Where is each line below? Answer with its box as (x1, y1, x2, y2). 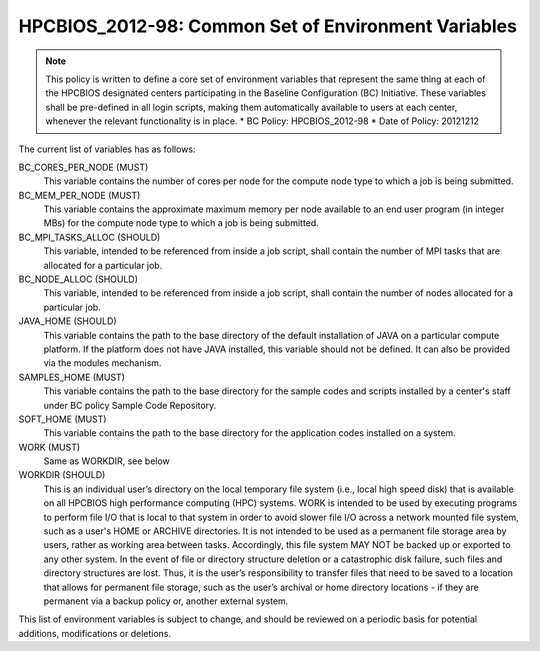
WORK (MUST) (18, 441, 81, 453)
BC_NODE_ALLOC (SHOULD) (18, 273, 139, 285)
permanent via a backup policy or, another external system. (43, 595, 289, 607)
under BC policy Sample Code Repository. (43, 399, 217, 411)
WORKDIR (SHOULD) (18, 469, 106, 481)
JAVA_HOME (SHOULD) (18, 315, 117, 327)
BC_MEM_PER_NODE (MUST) (18, 189, 141, 201)
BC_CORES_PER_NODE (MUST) (18, 161, 149, 173)
